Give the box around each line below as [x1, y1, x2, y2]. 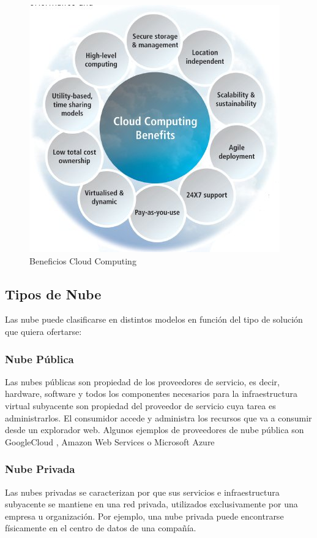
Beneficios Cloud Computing [29, 254, 136, 267]
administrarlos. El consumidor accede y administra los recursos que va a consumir [5, 411, 312, 424]
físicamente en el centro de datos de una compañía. [5, 521, 196, 534]
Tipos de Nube [5, 284, 102, 303]
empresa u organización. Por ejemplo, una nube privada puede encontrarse [5, 509, 284, 522]
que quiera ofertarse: [5, 325, 82, 337]
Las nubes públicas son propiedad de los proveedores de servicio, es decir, [5, 375, 280, 388]
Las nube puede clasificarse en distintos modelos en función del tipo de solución [5, 313, 303, 326]
